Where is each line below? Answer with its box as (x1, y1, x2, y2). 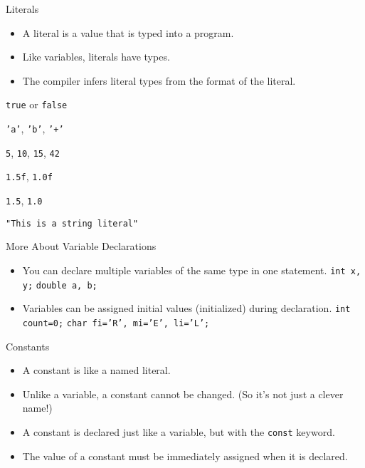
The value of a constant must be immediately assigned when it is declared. (22, 448, 348, 463)
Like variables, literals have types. (22, 49, 170, 64)
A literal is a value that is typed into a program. (22, 25, 234, 40)
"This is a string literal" (6, 218, 139, 229)
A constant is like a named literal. (22, 363, 171, 378)
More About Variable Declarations (6, 239, 157, 254)
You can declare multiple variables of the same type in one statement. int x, (22, 262, 361, 277)
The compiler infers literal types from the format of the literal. (22, 73, 296, 88)
